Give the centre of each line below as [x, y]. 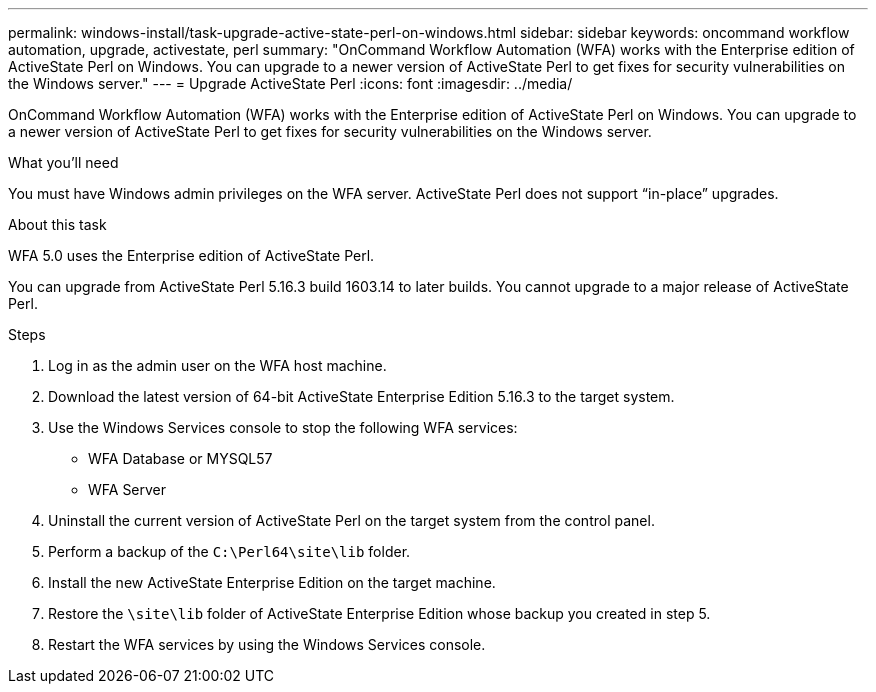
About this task [57, 224]
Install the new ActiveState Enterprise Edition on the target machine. [272, 582]
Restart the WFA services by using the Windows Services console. [267, 644]
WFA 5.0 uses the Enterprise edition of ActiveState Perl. [191, 255]
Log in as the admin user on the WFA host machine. [217, 365]
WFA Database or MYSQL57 [180, 458]
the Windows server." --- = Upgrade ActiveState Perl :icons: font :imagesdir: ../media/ [290, 83]
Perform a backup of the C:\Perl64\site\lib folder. [229, 551]
